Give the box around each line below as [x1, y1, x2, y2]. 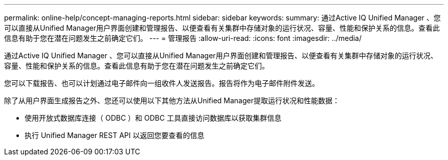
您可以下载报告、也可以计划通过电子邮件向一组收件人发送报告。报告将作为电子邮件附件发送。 [4, 79, 319, 87]
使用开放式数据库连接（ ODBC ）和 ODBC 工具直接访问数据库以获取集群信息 [25, 113, 282, 122]
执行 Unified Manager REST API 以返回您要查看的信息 [25, 131, 205, 140]
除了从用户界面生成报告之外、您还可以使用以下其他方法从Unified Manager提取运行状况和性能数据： [4, 96, 340, 105]
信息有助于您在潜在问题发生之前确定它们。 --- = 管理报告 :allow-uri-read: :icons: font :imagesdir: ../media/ [4, 34, 362, 42]
